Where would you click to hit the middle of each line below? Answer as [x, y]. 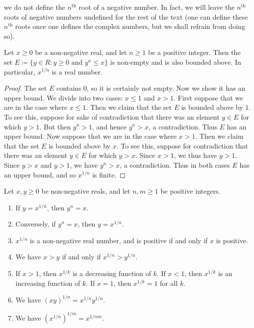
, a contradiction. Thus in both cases [175, 164]
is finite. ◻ [109, 174]
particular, [20, 71]
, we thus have [195, 155]
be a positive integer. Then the [194, 52]
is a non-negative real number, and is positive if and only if [119, 240]
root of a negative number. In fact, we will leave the [157, 7]
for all [169, 283]
